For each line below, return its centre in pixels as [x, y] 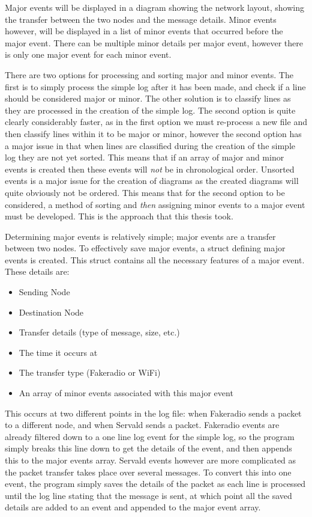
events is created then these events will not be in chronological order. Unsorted [150, 169]
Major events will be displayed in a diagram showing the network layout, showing [154, 7]
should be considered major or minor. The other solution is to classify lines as [148, 98]
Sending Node [44, 292]
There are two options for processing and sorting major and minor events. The [149, 74]
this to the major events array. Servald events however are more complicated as [151, 460]
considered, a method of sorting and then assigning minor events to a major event [155, 204]
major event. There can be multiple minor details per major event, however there [154, 42]
